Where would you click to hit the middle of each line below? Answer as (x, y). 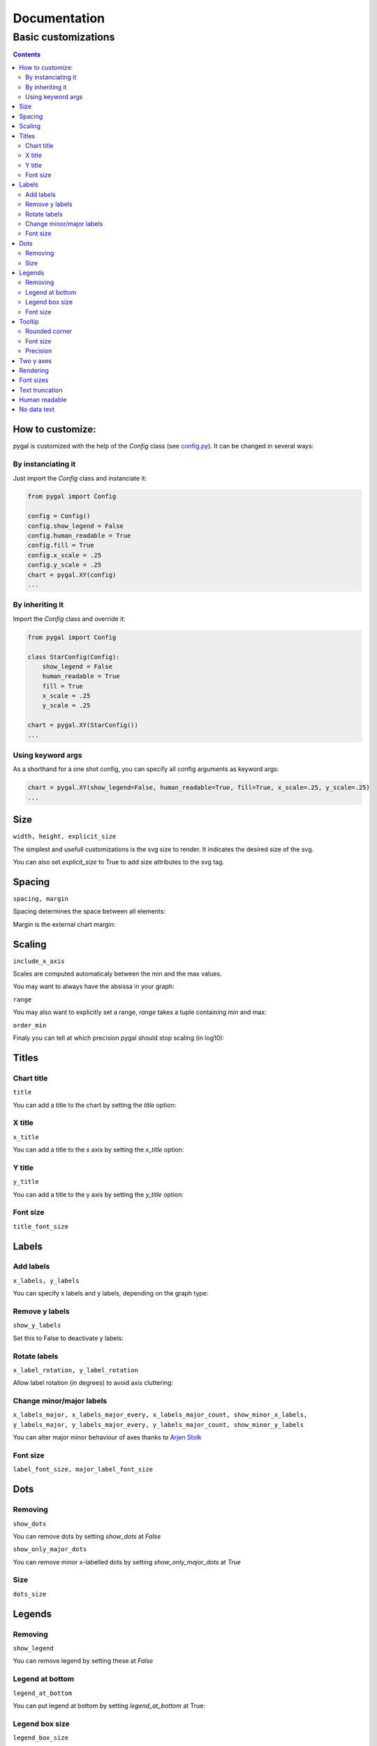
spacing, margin (41, 898)
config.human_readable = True (79, 536)
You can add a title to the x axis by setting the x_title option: (98, 1150)
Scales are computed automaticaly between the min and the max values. (118, 974)
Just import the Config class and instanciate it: (80, 478)
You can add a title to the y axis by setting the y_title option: (98, 1194)
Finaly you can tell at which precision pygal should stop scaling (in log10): (119, 1038)
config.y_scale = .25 (65, 565)
